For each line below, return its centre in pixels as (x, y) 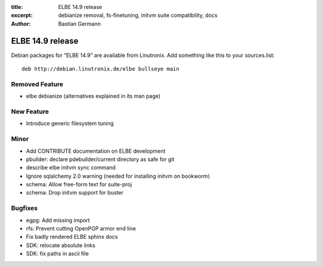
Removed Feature (37, 84)
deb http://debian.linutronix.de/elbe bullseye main (100, 69)
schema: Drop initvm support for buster (75, 193)
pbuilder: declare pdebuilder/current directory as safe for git (100, 159)
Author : (21, 23)
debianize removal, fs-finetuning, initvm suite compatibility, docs (138, 16)
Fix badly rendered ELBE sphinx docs (72, 237)
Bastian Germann (80, 23)
